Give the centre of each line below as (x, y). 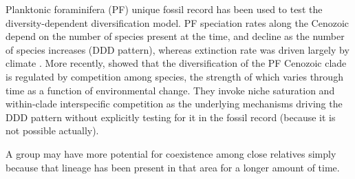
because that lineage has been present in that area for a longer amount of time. (173, 167)
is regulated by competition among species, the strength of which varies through (174, 76)
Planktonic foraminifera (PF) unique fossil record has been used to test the (164, 9)
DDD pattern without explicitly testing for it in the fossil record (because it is (171, 117)
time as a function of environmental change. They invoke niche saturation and (170, 90)
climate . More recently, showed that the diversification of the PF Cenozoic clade (176, 63)
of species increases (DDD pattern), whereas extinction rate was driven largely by (177, 49)
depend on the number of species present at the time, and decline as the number (175, 36)
